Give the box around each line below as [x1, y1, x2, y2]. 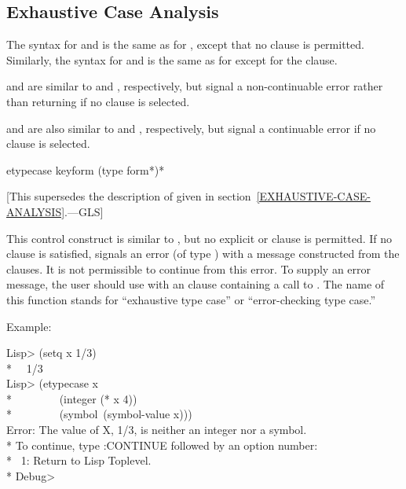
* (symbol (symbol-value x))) [6, 406, 192, 422]
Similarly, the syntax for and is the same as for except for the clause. [6, 51, 338, 68]
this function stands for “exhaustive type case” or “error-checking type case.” [6, 291, 376, 307]
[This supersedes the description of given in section [6, 188, 251, 204]
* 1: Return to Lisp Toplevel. [6, 452, 152, 469]
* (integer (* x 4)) [6, 390, 137, 406]
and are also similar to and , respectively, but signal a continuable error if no [6, 119, 376, 136]
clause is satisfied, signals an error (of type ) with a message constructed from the [6, 245, 400, 262]
